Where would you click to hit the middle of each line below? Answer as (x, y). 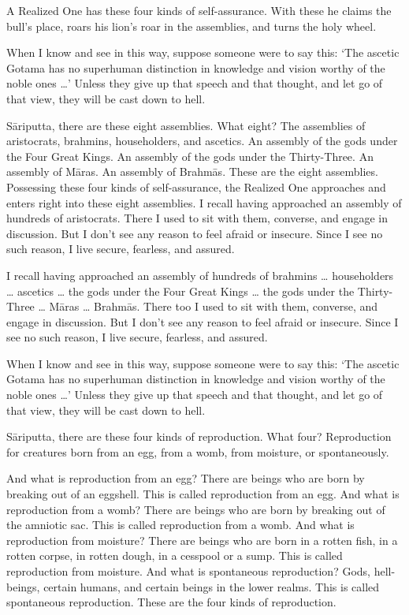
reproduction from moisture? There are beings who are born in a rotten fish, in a (202, 540)
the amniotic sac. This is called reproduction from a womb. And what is (180, 525)
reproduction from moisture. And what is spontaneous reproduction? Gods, (188, 571)
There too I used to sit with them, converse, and (261, 306)
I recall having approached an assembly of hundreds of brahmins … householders (200, 275)
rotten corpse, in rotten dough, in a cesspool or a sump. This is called (175, 555)
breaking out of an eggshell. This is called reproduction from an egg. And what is (203, 494)
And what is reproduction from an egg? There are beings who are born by (186, 478)
